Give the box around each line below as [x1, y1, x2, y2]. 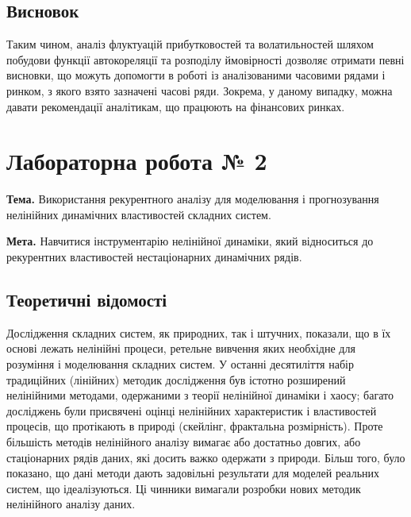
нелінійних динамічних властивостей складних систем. [6, 206, 271, 222]
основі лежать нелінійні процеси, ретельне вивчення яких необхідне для [6, 340, 355, 357]
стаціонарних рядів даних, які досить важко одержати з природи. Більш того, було [6, 449, 405, 465]
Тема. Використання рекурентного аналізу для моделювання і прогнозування [6, 191, 379, 207]
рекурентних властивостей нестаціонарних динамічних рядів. [6, 249, 302, 265]
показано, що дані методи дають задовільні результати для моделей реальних [6, 465, 380, 481]
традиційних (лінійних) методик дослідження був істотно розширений [6, 371, 346, 388]
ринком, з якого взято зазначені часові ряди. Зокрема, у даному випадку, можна [6, 82, 393, 98]
